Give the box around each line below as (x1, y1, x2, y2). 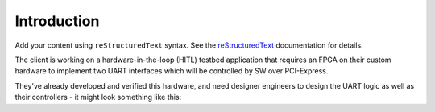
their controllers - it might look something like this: (14, 93, 182, 102)
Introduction (14, 12, 100, 30)
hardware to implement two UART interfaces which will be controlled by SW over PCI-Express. (14, 66, 329, 76)
